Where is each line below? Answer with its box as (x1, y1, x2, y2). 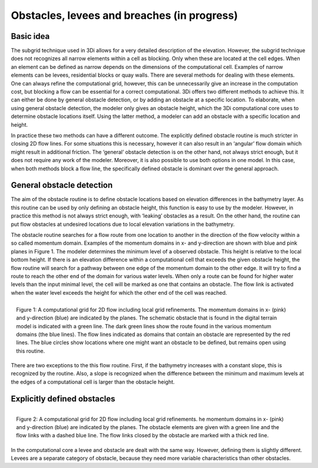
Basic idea (11, 31, 50, 41)
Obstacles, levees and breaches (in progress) (11, 9, 238, 22)
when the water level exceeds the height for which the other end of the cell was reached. (11, 289, 227, 296)
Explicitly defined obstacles (11, 394, 115, 404)
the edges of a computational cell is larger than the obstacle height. (11, 378, 175, 385)
